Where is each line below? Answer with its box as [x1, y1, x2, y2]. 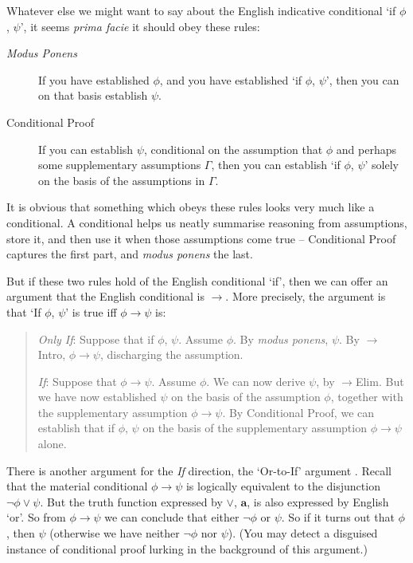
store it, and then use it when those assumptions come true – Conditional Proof [6, 230, 396, 246]
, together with [330, 388, 403, 405]
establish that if [37, 419, 115, 436]
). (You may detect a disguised [228, 525, 378, 541]
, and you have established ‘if [159, 71, 302, 88]
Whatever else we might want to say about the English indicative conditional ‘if [6, 2, 396, 18]
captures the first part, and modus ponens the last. [6, 246, 253, 262]
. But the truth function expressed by [40, 493, 223, 510]
